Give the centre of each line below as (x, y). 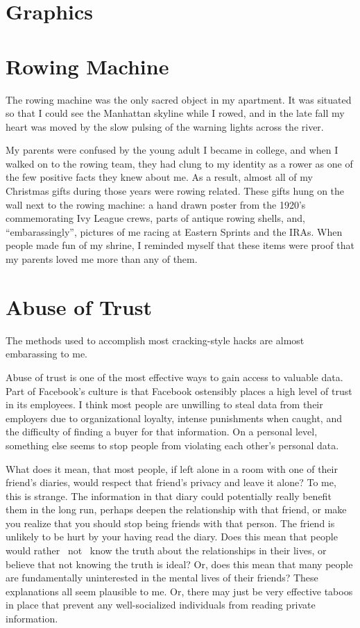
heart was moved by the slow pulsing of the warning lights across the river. (165, 126)
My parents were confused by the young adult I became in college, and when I (172, 150)
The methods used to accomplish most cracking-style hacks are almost (155, 340)
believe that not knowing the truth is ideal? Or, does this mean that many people (179, 564)
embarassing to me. (47, 354)
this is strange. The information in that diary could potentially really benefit (169, 496)
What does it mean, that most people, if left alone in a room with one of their (172, 468)
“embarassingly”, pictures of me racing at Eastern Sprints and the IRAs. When (174, 231)
